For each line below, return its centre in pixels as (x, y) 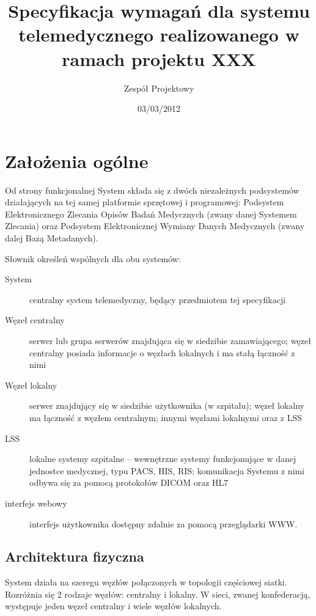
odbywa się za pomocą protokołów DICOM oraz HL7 (129, 482)
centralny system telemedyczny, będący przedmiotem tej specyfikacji (158, 299)
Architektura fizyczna (75, 556)
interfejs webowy (36, 503)
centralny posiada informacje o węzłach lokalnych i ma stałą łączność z (162, 352)
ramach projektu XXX (159, 58)
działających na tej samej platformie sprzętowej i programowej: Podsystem (145, 202)
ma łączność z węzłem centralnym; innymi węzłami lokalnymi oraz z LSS (166, 417)
